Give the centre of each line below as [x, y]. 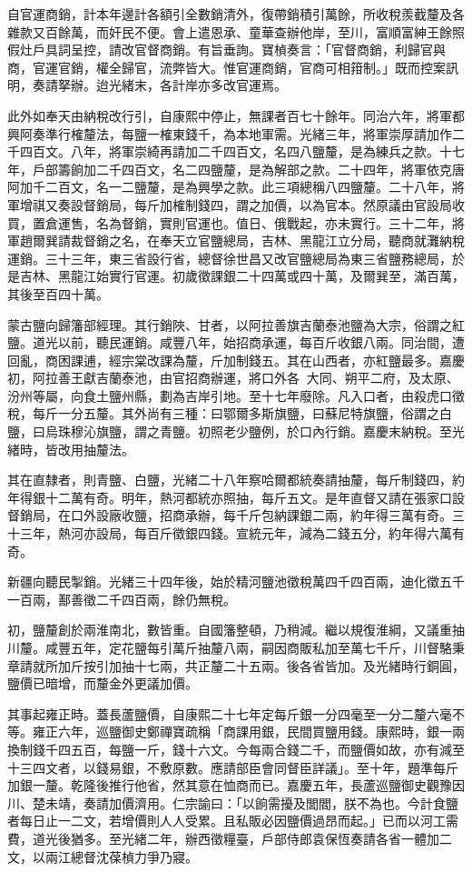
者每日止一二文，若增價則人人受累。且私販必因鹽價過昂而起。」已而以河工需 [233, 821]
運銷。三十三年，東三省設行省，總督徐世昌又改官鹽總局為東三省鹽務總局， [230, 258]
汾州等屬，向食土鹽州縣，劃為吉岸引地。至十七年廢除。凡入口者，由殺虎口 [230, 395]
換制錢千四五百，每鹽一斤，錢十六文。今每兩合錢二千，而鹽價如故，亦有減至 [236, 749]
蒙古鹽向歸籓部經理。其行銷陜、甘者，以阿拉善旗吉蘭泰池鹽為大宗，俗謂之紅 [236, 324]
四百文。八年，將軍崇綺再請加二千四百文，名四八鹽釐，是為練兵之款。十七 [242, 151]
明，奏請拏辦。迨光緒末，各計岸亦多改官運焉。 [147, 85]
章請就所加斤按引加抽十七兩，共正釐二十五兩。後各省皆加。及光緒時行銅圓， [236, 665]
